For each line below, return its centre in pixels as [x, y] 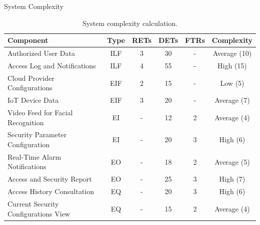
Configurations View [39, 213]
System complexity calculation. [130, 23]
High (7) [232, 179]
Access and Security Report [50, 179]
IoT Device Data [33, 100]
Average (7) [232, 100]
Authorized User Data [41, 53]
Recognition [26, 122]
